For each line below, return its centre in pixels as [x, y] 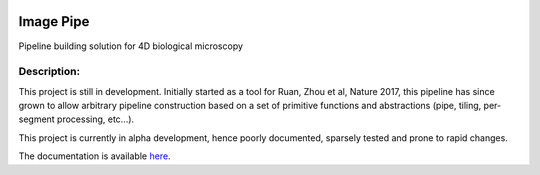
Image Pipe [54, 21]
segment [36, 119]
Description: [49, 72]
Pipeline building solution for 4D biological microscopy [131, 46]
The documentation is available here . [94, 156]
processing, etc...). [95, 119]
